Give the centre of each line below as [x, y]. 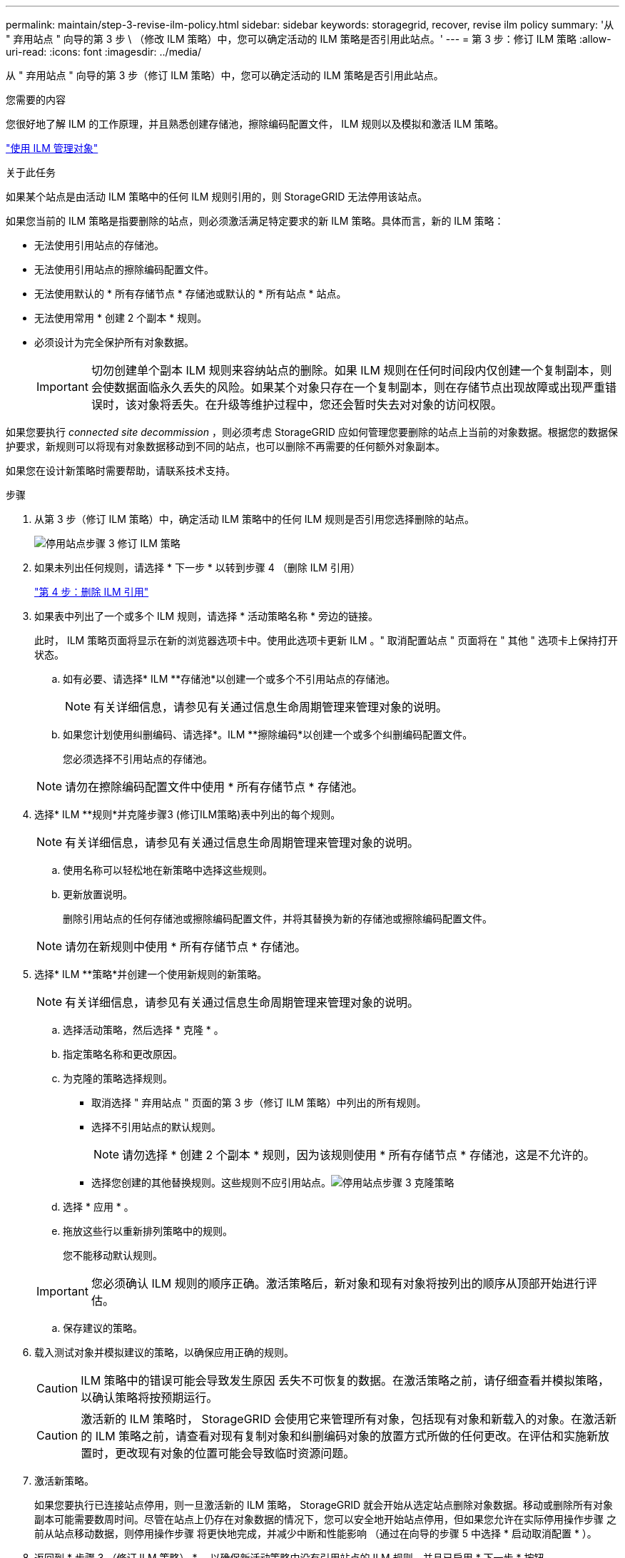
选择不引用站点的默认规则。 [156, 1127]
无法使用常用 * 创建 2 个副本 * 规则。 [121, 318]
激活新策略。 [64, 1481]
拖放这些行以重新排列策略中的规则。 [148, 1231]
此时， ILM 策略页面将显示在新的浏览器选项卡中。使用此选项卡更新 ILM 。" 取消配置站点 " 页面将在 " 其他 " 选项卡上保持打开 [326, 640]
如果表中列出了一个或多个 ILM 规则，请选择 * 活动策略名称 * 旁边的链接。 [206, 616]
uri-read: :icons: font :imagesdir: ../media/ [103, 52]
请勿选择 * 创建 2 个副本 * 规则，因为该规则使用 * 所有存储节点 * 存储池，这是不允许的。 [359, 1155]
